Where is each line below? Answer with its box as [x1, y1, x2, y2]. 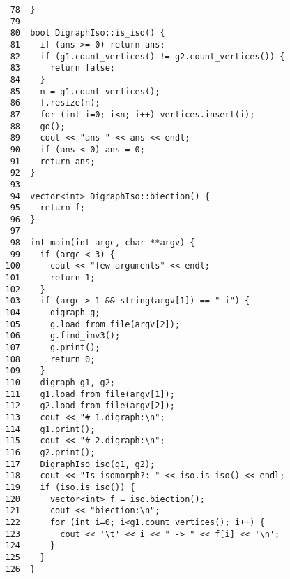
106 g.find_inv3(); [5, 331, 121, 341]
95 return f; [10, 203, 86, 213]
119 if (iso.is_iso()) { [5, 482, 135, 492]
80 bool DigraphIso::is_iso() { [10, 28, 165, 38]
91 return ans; [10, 156, 96, 166]
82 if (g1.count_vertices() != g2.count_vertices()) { [10, 51, 285, 62]
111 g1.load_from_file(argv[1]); [5, 389, 175, 399]
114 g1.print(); [5, 424, 96, 434]
